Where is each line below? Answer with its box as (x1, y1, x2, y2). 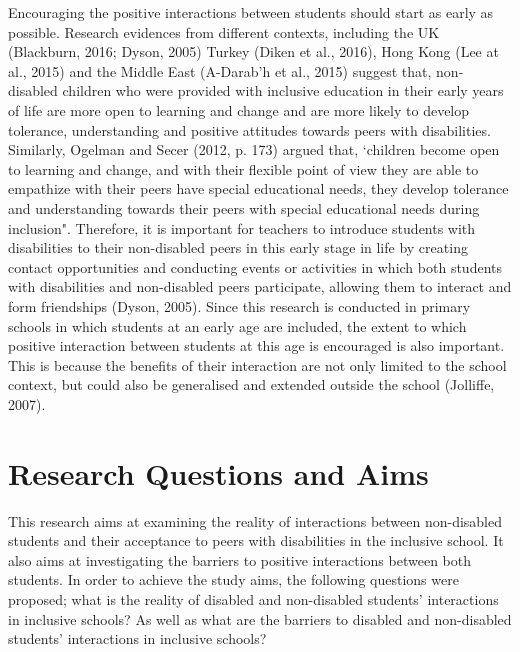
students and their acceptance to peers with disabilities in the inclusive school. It (8, 530, 504, 551)
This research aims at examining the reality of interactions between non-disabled (8, 510, 503, 531)
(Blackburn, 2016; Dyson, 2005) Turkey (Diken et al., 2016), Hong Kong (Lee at (8, 41, 499, 62)
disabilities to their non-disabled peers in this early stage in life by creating (8, 237, 468, 258)
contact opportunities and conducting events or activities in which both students (8, 256, 502, 277)
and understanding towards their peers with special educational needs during (8, 197, 480, 218)
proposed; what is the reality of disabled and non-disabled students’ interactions (8, 588, 499, 609)
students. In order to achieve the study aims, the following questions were (8, 569, 459, 590)
